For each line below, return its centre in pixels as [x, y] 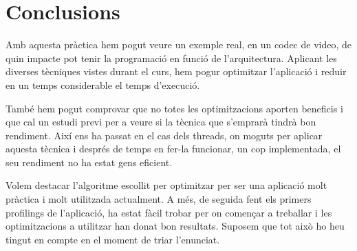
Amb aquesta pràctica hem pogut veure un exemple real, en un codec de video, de [178, 44]
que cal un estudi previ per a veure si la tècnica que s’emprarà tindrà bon [161, 122]
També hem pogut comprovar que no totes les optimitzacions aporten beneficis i [174, 108]
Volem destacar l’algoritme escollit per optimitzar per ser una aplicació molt [166, 185]
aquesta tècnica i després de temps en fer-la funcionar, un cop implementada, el [173, 149]
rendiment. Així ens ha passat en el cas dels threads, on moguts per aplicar [164, 135]
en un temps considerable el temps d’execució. [103, 84]
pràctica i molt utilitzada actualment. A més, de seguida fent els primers [159, 199]
